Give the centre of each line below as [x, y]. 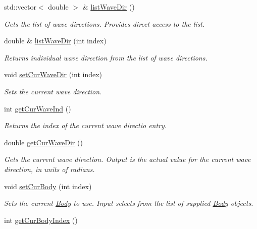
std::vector [20, 7]
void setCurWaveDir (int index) [53, 74]
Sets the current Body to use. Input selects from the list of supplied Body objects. [129, 203]
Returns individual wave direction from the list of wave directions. [106, 57]
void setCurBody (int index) [48, 186]
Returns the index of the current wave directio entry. [86, 125]
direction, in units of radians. [49, 169]
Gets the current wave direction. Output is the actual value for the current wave [127, 159]
